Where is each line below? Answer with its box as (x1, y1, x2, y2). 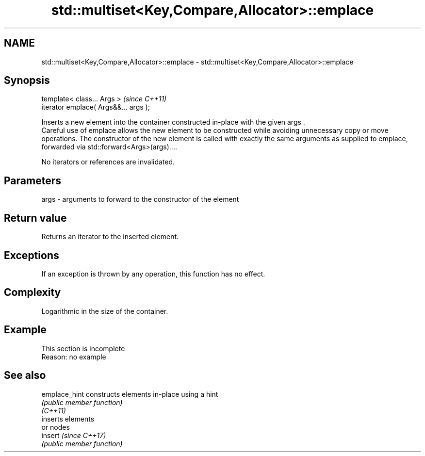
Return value (4, 212, 67, 224)
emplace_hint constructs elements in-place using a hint (41, 390, 218, 398)
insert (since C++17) (41, 431, 106, 440)
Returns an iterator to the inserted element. (41, 232, 179, 241)
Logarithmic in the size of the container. (41, 307, 168, 315)
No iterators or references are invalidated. (41, 158, 175, 166)
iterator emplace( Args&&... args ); (41, 103, 150, 112)
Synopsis (4, 74, 50, 87)
